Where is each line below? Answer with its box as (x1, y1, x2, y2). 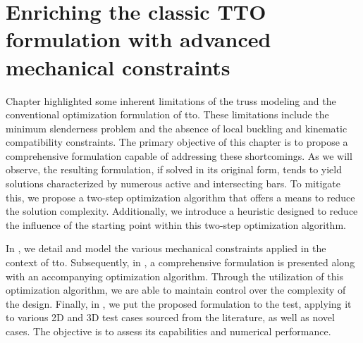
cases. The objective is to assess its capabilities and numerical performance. (6, 324, 331, 338)
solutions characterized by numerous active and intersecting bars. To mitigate (6, 176, 341, 191)
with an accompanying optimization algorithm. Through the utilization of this (6, 268, 343, 283)
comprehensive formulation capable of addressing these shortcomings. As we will (6, 148, 352, 163)
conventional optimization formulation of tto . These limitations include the (6, 107, 329, 122)
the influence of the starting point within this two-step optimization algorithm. (6, 217, 346, 232)
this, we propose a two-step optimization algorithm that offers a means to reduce (6, 189, 355, 204)
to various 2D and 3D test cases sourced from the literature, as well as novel (6, 310, 335, 325)
